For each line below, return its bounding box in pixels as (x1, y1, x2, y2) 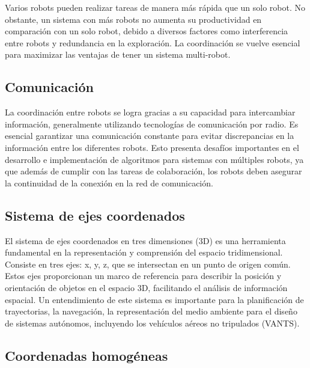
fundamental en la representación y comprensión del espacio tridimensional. (5, 246, 283, 259)
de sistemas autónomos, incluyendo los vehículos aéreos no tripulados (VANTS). (5, 316, 300, 329)
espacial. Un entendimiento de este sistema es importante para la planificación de (5, 293, 304, 305)
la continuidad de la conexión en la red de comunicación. (5, 176, 213, 189)
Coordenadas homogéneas (5, 346, 168, 364)
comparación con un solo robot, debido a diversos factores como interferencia (5, 25, 288, 37)
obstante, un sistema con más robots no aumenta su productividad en (5, 13, 262, 25)
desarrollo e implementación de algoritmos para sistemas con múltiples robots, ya (5, 153, 304, 165)
